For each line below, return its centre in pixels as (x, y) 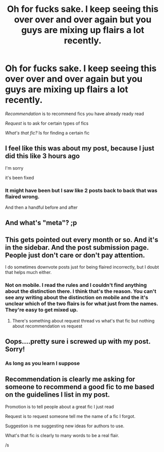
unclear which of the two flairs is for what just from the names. (82, 304)
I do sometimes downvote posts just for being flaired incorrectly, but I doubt (82, 267)
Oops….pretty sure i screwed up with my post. (78, 341)
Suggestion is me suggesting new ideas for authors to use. (65, 426)
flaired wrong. (22, 196)
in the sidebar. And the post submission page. (77, 248)
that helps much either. (28, 272)
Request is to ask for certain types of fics (47, 123)
